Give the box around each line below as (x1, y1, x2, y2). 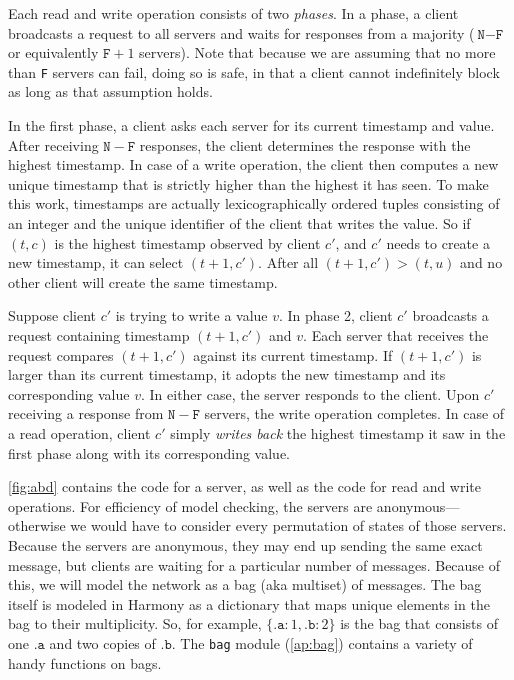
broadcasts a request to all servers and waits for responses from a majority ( (8, 22, 475, 43)
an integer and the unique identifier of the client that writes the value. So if (8, 213, 471, 233)
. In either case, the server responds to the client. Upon (140, 383, 480, 404)
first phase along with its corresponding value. (8, 442, 291, 463)
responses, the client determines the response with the (139, 134, 471, 155)
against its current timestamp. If (193, 344, 393, 365)
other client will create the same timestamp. (8, 271, 278, 292)
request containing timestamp (8, 324, 190, 345)
